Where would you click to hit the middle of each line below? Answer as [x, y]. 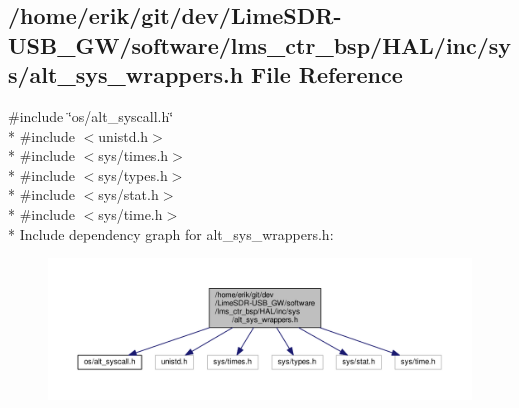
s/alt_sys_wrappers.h [126, 74]
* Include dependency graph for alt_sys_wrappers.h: [171, 233]
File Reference [327, 74]
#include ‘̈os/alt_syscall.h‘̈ [91, 115]
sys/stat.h [128, 194]
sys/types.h [133, 174]
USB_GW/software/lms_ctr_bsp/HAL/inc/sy [260, 44]
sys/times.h [133, 155]
